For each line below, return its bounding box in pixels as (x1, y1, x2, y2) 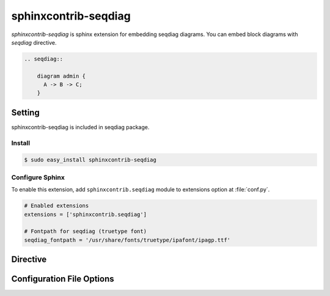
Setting (11, 107, 40, 117)
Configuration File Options (11, 274, 114, 284)
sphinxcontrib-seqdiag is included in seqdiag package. (11, 123, 150, 131)
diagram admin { (37, 72, 86, 80)
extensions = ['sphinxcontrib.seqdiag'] (24, 211, 147, 218)
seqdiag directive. (11, 39, 57, 46)
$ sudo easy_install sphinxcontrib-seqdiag (24, 156, 157, 163)
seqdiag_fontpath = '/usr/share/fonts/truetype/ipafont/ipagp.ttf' (24, 236, 231, 243)
